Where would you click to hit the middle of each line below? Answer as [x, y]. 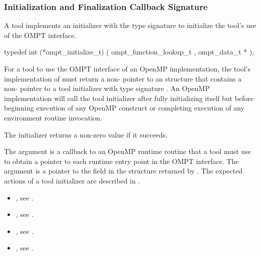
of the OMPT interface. [40, 35]
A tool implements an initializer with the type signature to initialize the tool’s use [130, 25]
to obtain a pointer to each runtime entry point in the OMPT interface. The [121, 161]
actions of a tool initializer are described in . [72, 180]
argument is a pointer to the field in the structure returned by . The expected [123, 171]
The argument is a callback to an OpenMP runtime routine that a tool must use [127, 151]
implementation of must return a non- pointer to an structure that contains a [123, 78]
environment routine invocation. [53, 117]
